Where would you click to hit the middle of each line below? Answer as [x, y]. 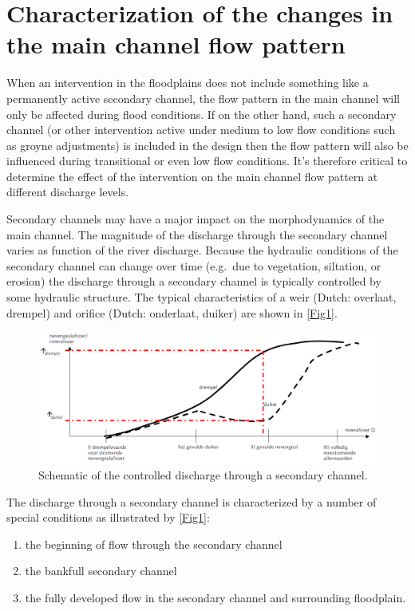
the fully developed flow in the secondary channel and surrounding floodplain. [215, 597]
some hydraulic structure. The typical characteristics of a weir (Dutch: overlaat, [202, 297]
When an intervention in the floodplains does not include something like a [188, 83]
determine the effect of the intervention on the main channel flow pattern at [192, 176]
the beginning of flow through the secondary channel [154, 544]
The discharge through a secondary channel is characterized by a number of [192, 501]
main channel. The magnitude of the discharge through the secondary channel [197, 234]
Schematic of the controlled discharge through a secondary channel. [203, 475]
